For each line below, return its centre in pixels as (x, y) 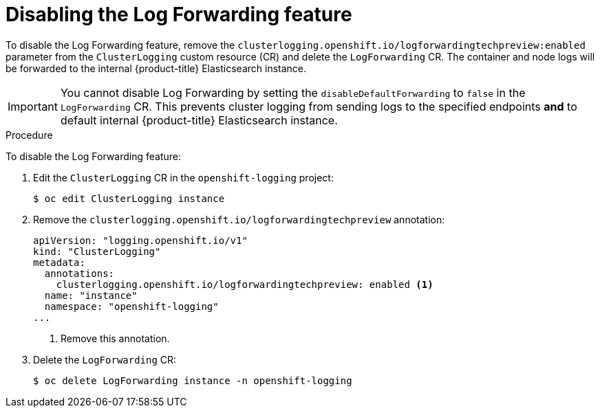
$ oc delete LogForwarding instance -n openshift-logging (193, 380)
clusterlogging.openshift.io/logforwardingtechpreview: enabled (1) (245, 284)
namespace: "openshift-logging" (131, 306)
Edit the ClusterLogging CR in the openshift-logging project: (183, 177)
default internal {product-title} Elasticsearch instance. (199, 120)
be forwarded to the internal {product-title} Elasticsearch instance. (156, 68)
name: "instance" (91, 295)
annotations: (79, 273)
